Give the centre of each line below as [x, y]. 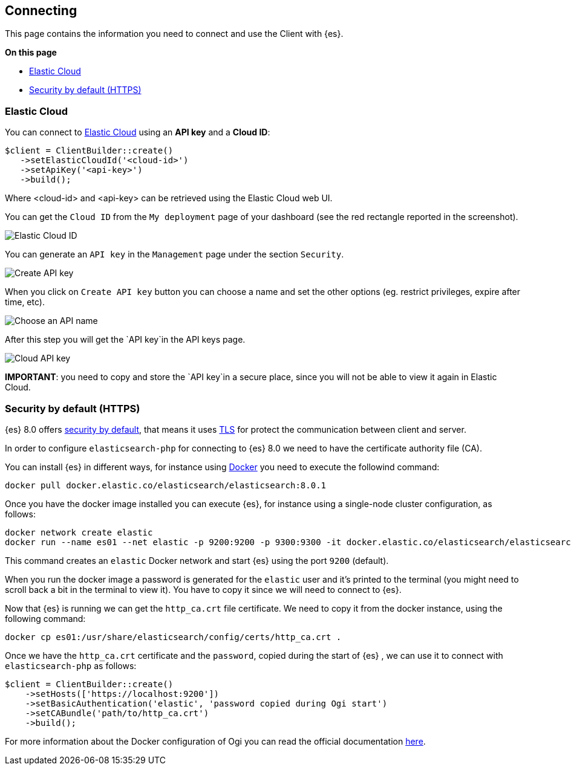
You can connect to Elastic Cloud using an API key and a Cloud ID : [138, 132]
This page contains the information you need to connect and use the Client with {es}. [174, 34]
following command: [45, 618]
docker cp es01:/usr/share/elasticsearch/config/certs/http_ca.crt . [173, 637]
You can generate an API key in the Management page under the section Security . [175, 254]
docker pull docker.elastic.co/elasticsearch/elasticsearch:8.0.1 [166, 485]
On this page [31, 53]
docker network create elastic [79, 532]
